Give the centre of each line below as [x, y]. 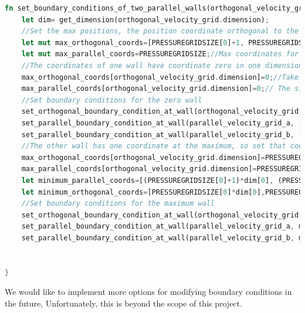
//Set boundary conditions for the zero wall [112, 100]
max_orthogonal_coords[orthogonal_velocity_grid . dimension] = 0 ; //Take [160, 77]
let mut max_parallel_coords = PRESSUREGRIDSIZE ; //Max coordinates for [160, 54]
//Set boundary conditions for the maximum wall [118, 204]
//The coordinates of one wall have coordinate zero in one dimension [162, 65]
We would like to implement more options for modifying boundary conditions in [148, 292]
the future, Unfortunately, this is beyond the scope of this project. [123, 303]
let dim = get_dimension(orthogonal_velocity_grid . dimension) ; [145, 20]
